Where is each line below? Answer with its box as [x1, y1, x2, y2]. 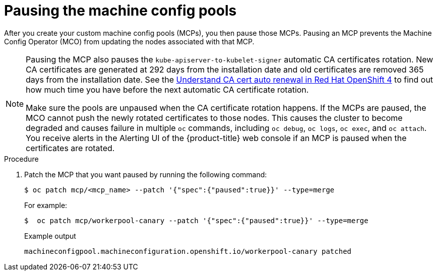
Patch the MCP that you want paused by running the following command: [24, 170, 267, 179]
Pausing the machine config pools [4, 2, 237, 19]
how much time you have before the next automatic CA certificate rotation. [26, 84, 309, 95]
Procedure [4, 154, 39, 163]
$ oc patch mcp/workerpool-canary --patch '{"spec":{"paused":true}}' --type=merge [24, 216, 368, 225]
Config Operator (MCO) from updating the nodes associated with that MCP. [4, 37, 255, 46]
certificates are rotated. [26, 143, 115, 153]
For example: [24, 200, 68, 210]
